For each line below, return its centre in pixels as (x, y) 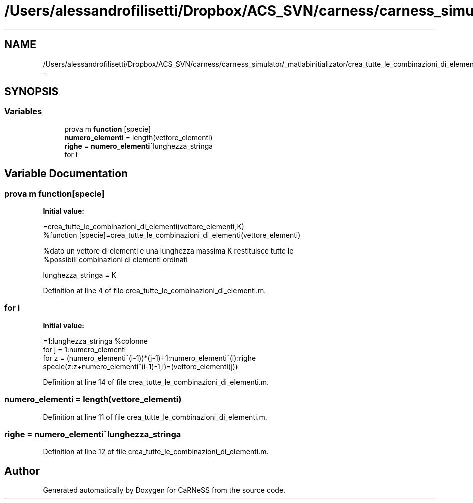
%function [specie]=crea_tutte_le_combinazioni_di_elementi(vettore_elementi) (172, 235)
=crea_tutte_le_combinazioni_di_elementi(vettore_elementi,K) (143, 227)
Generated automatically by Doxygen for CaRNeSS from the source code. (164, 490)
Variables (23, 111)
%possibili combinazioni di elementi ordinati (115, 260)
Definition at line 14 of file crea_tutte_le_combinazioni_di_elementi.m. (156, 382)
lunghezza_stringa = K (79, 275)
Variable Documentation (66, 174)
